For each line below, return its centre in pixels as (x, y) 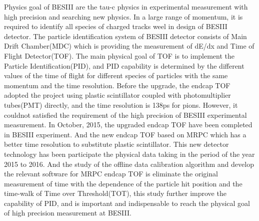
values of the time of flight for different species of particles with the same (116, 75)
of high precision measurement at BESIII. (68, 213)
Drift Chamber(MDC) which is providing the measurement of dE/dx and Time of (129, 46)
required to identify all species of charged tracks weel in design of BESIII (116, 26)
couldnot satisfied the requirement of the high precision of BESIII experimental (125, 115)
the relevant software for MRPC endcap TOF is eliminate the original (111, 174)
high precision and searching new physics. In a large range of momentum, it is (123, 16)
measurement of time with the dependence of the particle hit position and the (123, 183)
